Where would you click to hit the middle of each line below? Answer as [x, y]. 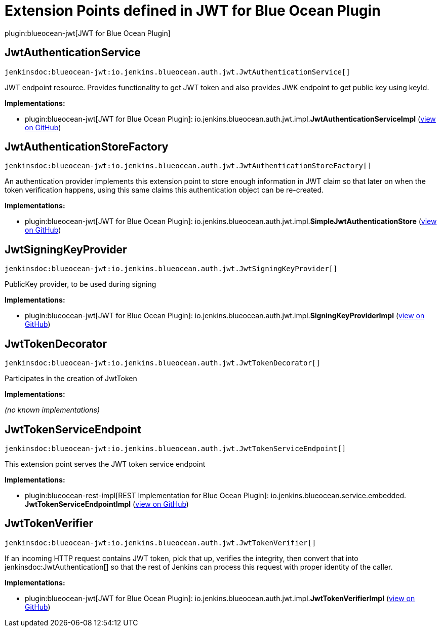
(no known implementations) [52, 410]
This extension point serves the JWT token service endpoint [105, 464]
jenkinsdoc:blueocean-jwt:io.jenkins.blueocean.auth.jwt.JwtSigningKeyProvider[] [171, 269]
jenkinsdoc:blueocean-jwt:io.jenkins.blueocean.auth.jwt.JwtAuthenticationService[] [177, 72]
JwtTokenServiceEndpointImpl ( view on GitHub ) [107, 504]
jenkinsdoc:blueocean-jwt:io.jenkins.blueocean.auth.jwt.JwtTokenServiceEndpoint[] [175, 448]
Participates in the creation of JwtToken [71, 379]
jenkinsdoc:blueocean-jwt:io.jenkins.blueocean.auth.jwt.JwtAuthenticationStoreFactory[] [188, 166]
